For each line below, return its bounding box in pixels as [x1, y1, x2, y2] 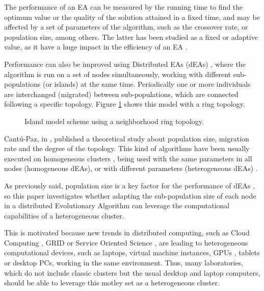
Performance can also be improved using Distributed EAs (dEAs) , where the [4, 58, 246, 69]
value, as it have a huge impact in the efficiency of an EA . [4, 41, 188, 52]
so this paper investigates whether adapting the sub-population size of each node [4, 190, 256, 201]
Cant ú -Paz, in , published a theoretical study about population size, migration [4, 133, 249, 143]
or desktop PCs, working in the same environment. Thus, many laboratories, [4, 257, 243, 268]
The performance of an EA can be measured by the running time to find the [4, 2, 243, 12]
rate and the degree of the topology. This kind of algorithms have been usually [4, 143, 250, 154]
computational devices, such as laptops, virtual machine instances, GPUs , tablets [4, 247, 260, 258]
